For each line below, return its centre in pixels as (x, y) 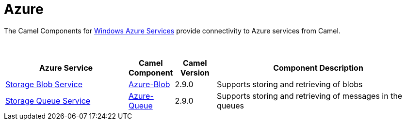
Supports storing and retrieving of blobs (290, 84)
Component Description (318, 68)
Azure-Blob (149, 84)
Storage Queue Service (48, 101)
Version (195, 72)
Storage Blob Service (44, 84)
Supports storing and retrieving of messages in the (310, 96)
